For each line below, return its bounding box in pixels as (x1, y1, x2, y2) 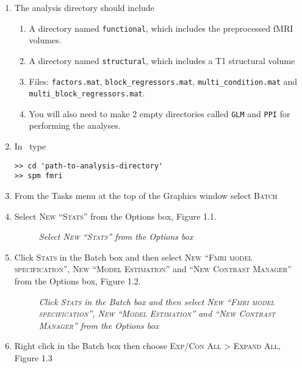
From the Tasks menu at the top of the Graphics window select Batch (14, 189, 278, 201)
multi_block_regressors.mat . (29, 87, 145, 99)
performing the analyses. (29, 119, 121, 132)
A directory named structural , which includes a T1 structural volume (29, 54, 295, 67)
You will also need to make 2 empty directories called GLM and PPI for (29, 107, 290, 120)
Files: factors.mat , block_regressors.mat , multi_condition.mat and (29, 74, 298, 87)
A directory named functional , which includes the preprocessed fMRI (29, 21, 293, 34)
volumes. (29, 34, 62, 46)
